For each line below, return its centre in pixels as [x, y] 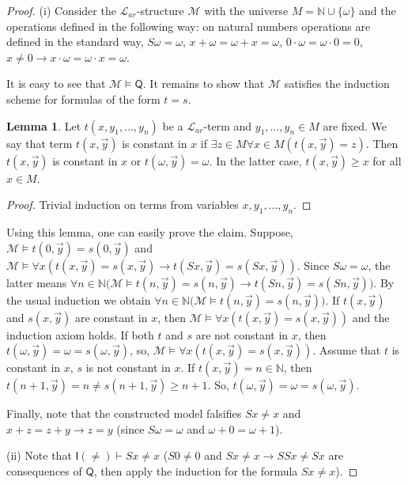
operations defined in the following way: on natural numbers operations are [189, 26]
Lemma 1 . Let [44, 125]
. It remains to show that [204, 83]
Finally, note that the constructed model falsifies [124, 413]
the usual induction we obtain [79, 299]
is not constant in [128, 368]
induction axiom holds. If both [80, 334]
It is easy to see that [56, 83]
